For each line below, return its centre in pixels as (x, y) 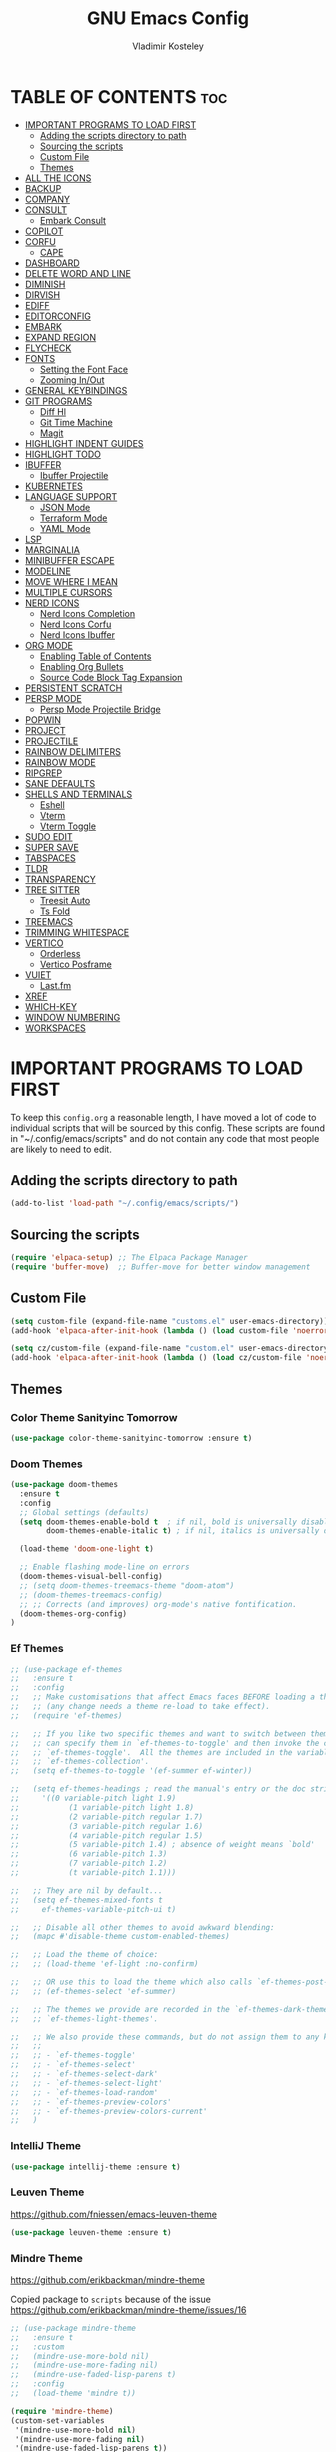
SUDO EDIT (48, 836)
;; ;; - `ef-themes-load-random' (84, 2092)
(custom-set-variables (57, 2420)
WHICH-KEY (51, 1006)
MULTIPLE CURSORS (68, 592)
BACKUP (43, 188)
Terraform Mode (73, 518)
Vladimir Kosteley (168, 46)
